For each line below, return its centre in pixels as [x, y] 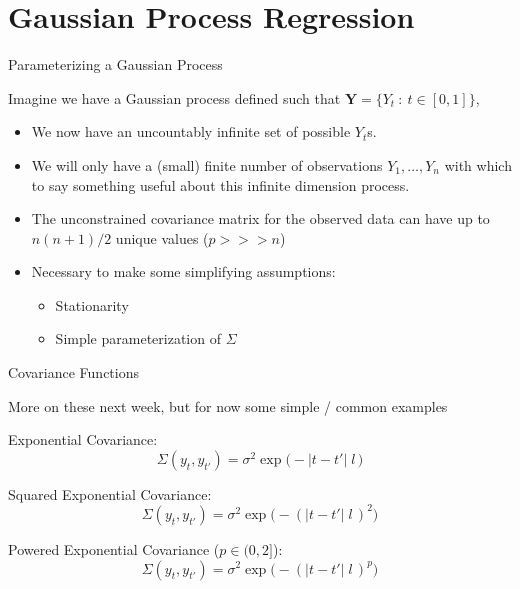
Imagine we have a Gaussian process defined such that [174, 97]
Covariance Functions [73, 372]
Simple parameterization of [138, 338]
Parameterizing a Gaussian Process [115, 64]
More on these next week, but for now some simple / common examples [228, 405]
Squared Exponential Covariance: [110, 493]
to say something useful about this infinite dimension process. [220, 184]
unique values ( [162, 237]
